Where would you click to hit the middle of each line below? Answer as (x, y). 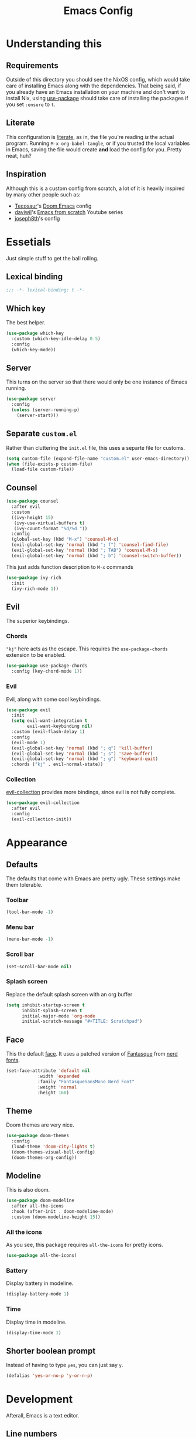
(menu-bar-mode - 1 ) (30, 940)
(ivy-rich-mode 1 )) (35, 589)
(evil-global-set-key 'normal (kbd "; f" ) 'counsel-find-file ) (90, 545)
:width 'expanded (59, 1076)
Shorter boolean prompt (51, 1351)
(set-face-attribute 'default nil (48, 1071)
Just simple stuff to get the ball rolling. (52, 258)
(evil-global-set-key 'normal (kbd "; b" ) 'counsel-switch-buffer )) (97, 555)
